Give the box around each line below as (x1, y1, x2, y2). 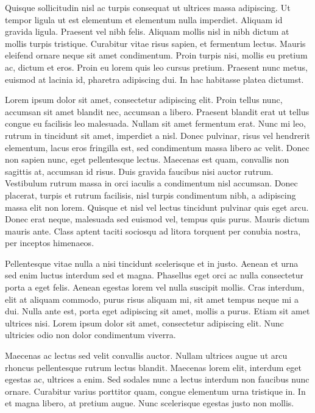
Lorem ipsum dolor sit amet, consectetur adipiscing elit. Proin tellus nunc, (5, 93, 283, 106)
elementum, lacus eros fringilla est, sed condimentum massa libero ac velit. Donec (5, 141, 310, 154)
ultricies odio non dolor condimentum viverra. (5, 328, 176, 341)
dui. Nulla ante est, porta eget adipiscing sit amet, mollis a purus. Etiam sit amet (5, 305, 310, 317)
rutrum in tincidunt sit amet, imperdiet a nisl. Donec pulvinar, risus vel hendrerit (5, 129, 310, 141)
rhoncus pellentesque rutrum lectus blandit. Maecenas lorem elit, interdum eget (5, 361, 302, 373)
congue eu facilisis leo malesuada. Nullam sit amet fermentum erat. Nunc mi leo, (5, 117, 306, 130)
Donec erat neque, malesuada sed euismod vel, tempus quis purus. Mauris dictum (5, 213, 310, 225)
